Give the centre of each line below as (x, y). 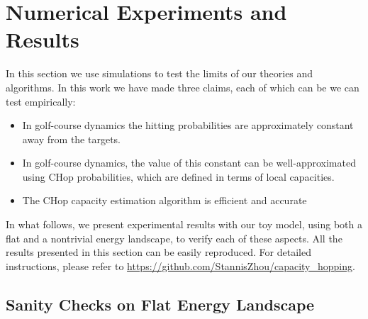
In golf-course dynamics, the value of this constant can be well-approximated (189, 163)
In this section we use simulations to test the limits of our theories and (160, 73)
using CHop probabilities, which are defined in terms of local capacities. (178, 176)
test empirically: (41, 101)
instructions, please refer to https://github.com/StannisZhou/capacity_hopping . (180, 265)
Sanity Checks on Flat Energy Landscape (160, 304)
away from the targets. (71, 139)
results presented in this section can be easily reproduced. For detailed (158, 252)
